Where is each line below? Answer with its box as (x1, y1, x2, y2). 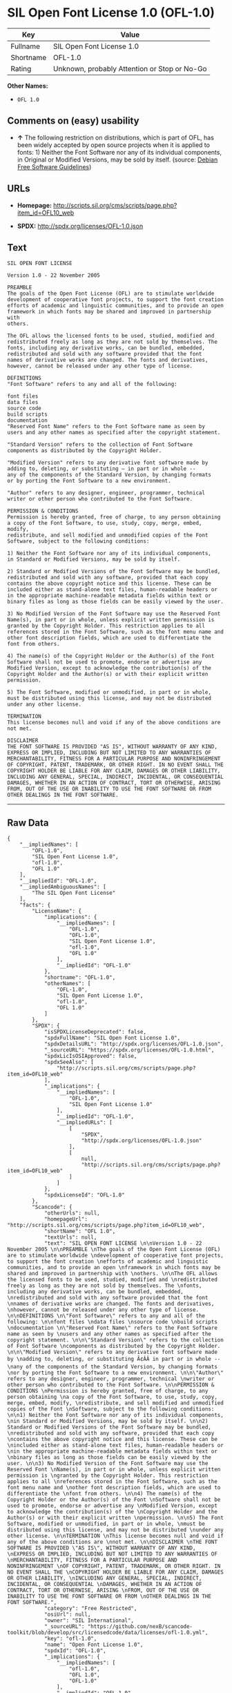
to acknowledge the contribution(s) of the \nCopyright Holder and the (7, 1509, 217, 1516)
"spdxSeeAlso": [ (43, 1058, 95, 1066)
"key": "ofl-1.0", (43, 1635, 97, 1643)
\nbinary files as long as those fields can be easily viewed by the (7, 1454, 212, 1461)
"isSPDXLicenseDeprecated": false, (43, 1029, 147, 1036)
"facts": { (19, 902, 51, 909)
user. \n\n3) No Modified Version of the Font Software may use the (7, 1460, 209, 1467)
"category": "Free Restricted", (43, 1605, 137, 1612)
